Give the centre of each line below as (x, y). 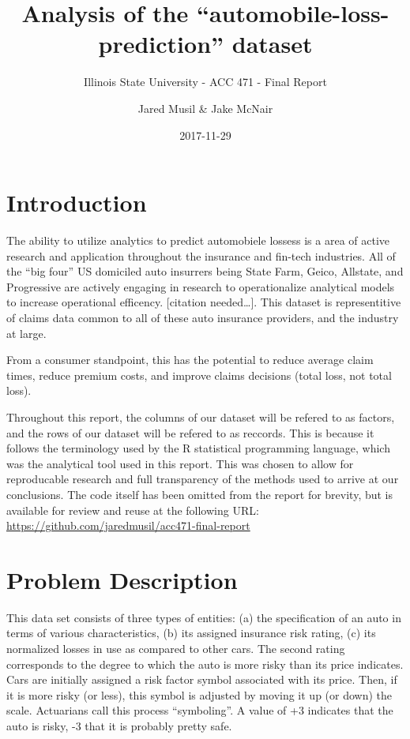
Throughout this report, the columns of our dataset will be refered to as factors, (201, 416)
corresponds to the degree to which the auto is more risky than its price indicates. (205, 664)
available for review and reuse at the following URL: (133, 510)
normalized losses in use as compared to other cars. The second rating (176, 649)
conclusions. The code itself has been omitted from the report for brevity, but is (200, 494)
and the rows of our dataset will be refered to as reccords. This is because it (190, 432)
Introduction (77, 203)
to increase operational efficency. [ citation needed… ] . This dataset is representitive (204, 302)
